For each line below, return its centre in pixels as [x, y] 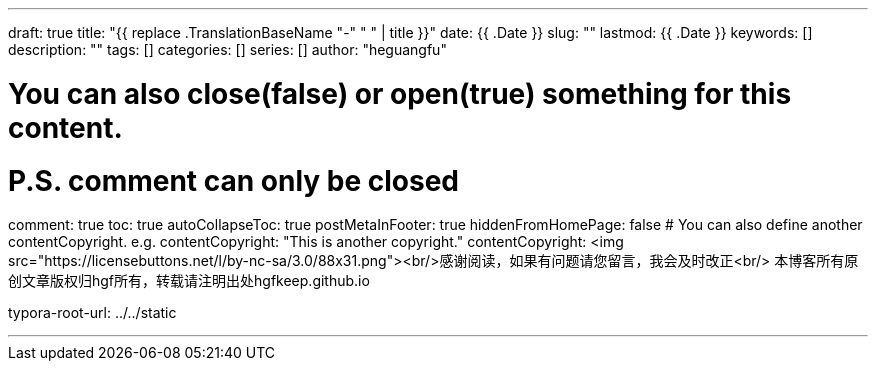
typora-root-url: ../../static [92, 313]
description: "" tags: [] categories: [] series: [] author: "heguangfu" [227, 49]
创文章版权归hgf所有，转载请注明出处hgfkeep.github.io [189, 281]
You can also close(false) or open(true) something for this [400, 93]
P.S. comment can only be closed [233, 180]
